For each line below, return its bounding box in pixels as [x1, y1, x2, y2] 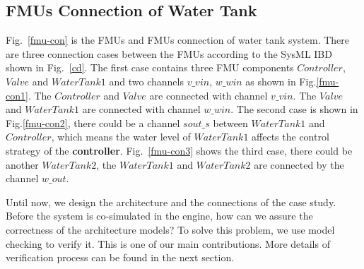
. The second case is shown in [230, 102, 358, 116]
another [6, 157, 39, 172]
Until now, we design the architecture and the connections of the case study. [6, 194, 336, 209]
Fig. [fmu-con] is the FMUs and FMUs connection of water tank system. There [6, 32, 349, 47]
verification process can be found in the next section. [6, 250, 235, 265]
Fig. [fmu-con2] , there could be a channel [6, 115, 180, 130]
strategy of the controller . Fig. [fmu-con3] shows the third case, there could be [6, 143, 353, 157]
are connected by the [254, 157, 344, 172]
